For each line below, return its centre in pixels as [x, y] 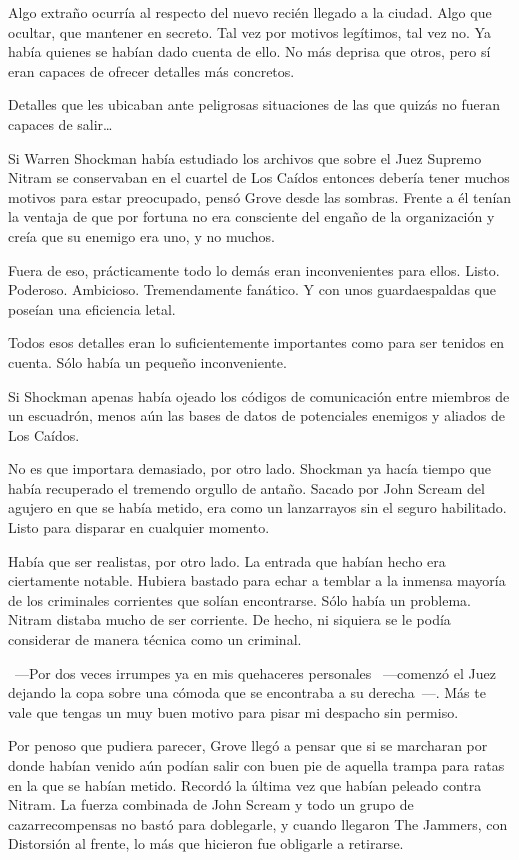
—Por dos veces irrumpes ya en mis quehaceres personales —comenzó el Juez [255, 672]
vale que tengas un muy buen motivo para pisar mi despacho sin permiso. [233, 711]
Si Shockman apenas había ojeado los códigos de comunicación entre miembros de [259, 395]
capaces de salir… [60, 123]
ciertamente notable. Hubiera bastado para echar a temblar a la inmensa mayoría [257, 580]
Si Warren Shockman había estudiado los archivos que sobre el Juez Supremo [245, 157]
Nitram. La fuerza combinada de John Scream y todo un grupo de [211, 804]
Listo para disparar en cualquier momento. [139, 527]
